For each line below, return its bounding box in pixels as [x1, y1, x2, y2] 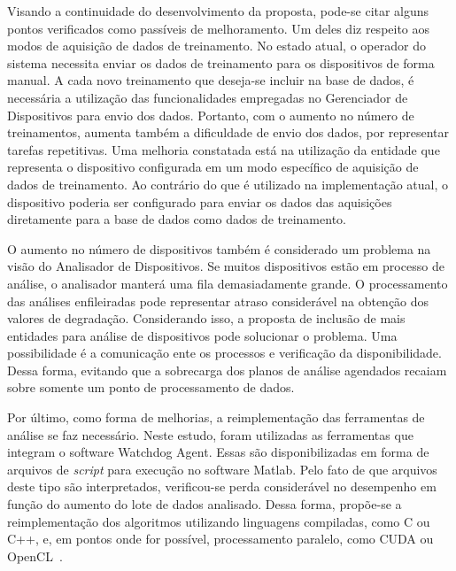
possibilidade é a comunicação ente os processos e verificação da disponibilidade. [7, 343, 442, 362]
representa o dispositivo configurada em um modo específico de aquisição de [7, 158, 419, 176]
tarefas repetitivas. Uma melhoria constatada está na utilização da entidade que [7, 140, 440, 158]
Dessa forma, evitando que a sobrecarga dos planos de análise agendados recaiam [7, 360, 447, 379]
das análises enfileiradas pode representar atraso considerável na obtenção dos [7, 291, 429, 310]
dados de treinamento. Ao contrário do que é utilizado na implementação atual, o [7, 174, 448, 193]
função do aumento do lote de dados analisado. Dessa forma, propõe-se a [7, 495, 402, 513]
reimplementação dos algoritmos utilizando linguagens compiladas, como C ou [7, 512, 430, 530]
